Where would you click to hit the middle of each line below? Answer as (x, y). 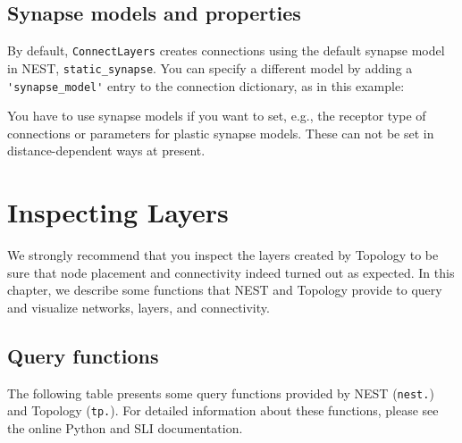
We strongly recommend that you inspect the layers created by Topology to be (223, 255)
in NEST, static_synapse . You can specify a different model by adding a (210, 67)
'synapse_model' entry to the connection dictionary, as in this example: (206, 85)
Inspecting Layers (118, 212)
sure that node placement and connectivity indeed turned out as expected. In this (231, 272)
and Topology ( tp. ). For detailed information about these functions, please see (223, 410)
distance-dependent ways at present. (106, 150)
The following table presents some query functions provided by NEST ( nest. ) (221, 393)
